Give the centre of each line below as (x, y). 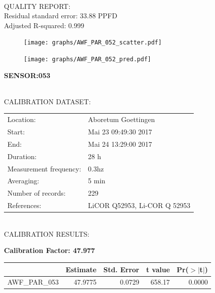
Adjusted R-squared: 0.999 (44, 25)
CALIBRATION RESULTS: (47, 233)
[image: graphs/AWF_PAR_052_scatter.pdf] (93, 43)
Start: (16, 132)
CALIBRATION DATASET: (47, 101)
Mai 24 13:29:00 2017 (120, 144)
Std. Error (121, 269)
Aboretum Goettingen (122, 119)
